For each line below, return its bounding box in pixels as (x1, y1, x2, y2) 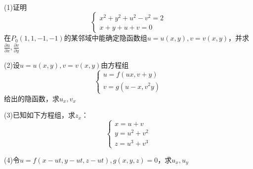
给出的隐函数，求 (4, 93, 59, 103)
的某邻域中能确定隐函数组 (64, 33, 147, 43)
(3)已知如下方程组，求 (4, 110, 75, 120)
